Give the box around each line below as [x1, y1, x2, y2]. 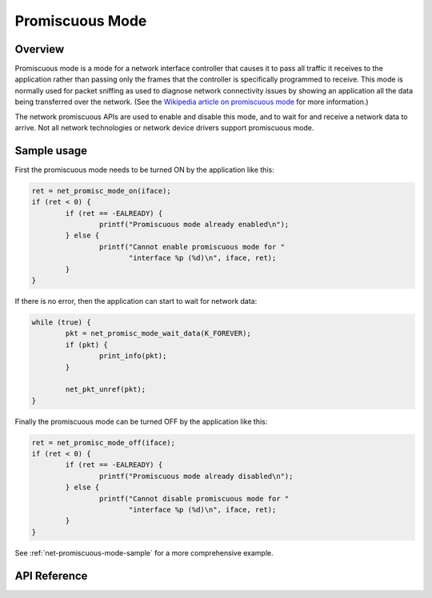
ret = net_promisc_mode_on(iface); [31, 186, 171, 195]
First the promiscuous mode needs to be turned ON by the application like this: [14, 165, 275, 174]
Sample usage [14, 144, 88, 157]
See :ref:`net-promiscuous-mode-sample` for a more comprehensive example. [14, 548, 274, 557]
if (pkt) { [65, 340, 108, 349]
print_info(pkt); [98, 352, 167, 361]
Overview [14, 42, 65, 56]
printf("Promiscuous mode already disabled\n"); [98, 472, 294, 480]
